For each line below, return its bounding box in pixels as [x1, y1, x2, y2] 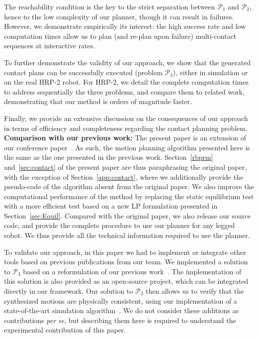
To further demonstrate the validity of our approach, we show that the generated [4, 57, 251, 67]
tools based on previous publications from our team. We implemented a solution [4, 256, 248, 267]
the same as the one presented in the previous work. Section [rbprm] [4, 152, 213, 162]
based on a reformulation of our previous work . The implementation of [23, 266, 242, 276]
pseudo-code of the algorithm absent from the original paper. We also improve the [4, 181, 254, 192]
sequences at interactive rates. [4, 40, 95, 51]
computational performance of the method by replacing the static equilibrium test [4, 191, 254, 201]
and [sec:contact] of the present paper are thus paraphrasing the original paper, [4, 161, 247, 172]
